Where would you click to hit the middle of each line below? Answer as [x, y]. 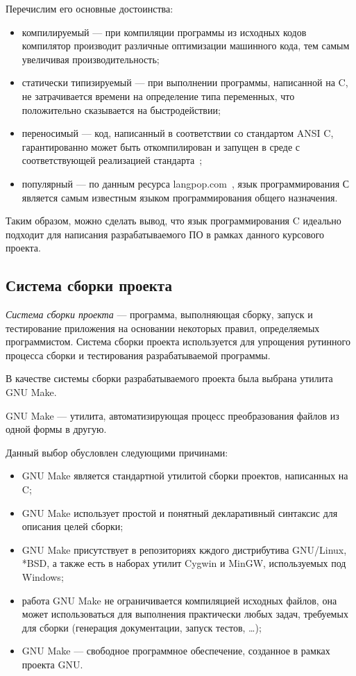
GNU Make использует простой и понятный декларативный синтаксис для [180, 512]
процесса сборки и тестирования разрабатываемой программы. [138, 355]
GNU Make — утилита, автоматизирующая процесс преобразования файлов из [172, 415]
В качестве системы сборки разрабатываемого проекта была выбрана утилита [169, 378]
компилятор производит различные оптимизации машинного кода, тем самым [186, 46]
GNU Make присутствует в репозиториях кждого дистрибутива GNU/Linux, [184, 549]
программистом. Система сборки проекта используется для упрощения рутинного [178, 341]
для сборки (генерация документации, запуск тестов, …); [142, 627]
